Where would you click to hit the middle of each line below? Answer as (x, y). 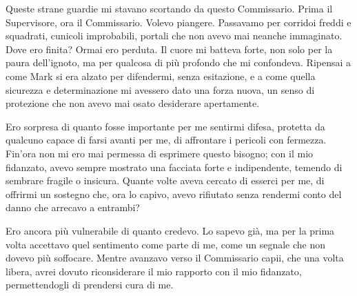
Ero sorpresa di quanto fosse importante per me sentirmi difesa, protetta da (165, 126)
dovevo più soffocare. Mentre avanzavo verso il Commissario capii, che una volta (175, 258)
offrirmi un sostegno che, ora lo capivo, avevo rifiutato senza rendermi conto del (174, 194)
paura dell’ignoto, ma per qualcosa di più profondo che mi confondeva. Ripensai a (178, 62)
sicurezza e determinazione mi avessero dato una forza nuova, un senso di (160, 89)
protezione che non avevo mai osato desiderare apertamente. (133, 103)
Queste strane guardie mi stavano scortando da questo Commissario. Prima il (169, 8)
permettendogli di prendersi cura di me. (90, 285)
